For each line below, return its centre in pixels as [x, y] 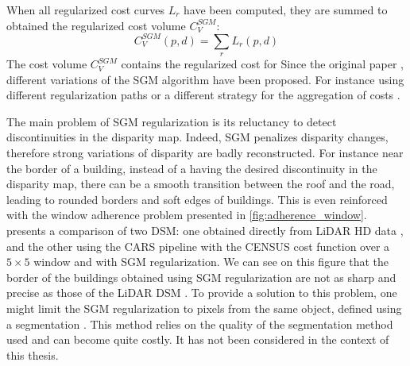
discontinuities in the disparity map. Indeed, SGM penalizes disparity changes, [197, 137]
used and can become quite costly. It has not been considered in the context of [198, 339]
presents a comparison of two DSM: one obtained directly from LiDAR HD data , [205, 231]
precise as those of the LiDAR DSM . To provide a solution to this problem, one [202, 293]
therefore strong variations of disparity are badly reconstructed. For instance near [205, 153]
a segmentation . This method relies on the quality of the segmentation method [200, 324]
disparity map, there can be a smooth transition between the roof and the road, [201, 184]
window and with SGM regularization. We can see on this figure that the [211, 262]
